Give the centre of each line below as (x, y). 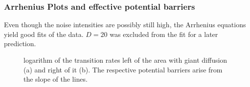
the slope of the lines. (56, 79)
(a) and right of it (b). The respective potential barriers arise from (123, 69)
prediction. (20, 43)
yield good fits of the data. (44, 34)
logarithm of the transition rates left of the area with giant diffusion (125, 60)
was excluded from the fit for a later (164, 34)
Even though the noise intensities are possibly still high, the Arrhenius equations (125, 25)
